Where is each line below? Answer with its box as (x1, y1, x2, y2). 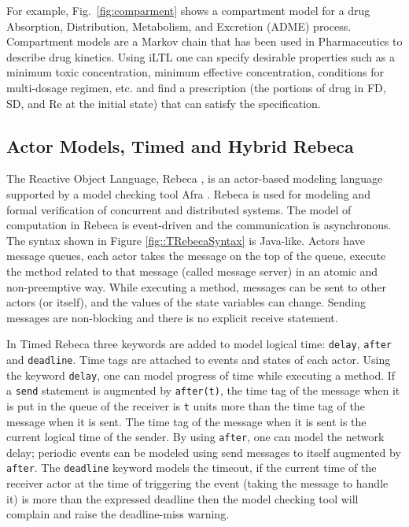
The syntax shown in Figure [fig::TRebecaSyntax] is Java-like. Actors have (6, 232, 365, 248)
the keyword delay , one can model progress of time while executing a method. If (6, 366, 396, 383)
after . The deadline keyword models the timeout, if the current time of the (6, 459, 377, 476)
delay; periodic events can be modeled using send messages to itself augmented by (6, 443, 401, 460)
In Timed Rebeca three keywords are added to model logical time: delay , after (6, 336, 392, 352)
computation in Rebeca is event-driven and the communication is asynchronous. (6, 217, 392, 233)
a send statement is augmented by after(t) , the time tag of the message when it (6, 382, 400, 399)
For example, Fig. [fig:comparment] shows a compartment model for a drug (6, 2, 370, 18)
